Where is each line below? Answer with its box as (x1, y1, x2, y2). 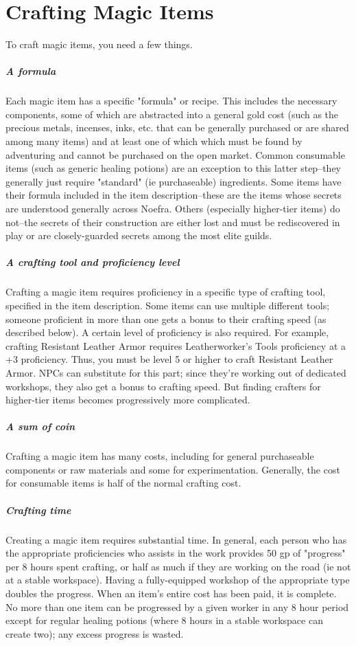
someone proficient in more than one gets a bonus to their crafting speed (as (5, 311, 327, 326)
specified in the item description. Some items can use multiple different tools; (5, 298, 330, 312)
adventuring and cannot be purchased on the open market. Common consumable (5, 147, 345, 161)
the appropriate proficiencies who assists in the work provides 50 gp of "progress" (5, 546, 346, 560)
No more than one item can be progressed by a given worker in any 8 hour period (5, 599, 349, 614)
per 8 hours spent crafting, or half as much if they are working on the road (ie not (5, 559, 351, 573)
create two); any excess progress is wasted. (5, 626, 184, 641)
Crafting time (5, 502, 71, 517)
